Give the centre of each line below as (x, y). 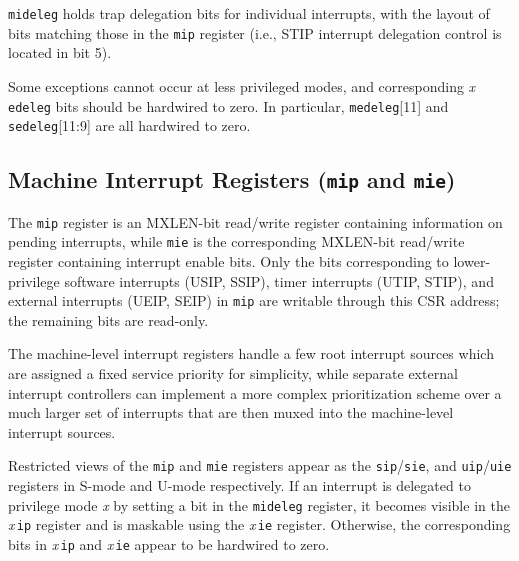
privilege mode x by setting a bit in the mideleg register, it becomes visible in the (259, 504)
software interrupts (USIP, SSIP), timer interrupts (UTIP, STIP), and (279, 280)
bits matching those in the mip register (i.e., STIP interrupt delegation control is (255, 32)
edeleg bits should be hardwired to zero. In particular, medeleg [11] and (228, 105)
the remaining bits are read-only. (108, 319)
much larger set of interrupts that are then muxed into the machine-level (231, 412)
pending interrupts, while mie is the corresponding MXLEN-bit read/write (236, 241)
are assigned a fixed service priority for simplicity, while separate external (233, 372)
